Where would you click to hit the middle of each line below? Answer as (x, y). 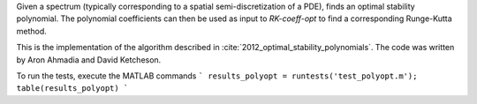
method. (32, 31)
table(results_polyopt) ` (72, 89)
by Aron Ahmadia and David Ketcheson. (89, 59)
